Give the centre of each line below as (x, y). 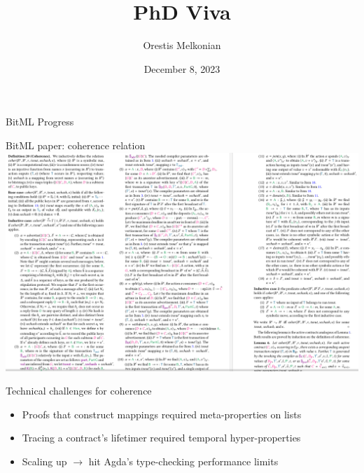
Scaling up (44, 461)
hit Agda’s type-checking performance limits (183, 461)
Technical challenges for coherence (79, 391)
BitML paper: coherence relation (76, 145)
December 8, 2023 (182, 68)
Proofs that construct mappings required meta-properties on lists (162, 414)
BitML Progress (40, 122)
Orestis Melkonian (182, 45)
